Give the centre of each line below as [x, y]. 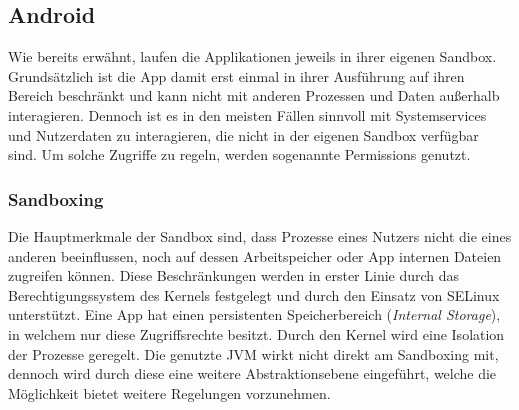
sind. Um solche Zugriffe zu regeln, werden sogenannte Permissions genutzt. [239, 154]
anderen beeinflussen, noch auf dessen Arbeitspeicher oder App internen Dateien [255, 255]
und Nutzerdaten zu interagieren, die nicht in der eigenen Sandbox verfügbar [243, 134]
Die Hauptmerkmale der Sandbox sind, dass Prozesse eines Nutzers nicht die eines [260, 235]
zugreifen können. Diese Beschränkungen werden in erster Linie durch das [234, 275]
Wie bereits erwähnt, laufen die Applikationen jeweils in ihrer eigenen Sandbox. [252, 56]
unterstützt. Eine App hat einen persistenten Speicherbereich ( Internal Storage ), [254, 314]
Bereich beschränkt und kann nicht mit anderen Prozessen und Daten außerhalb [254, 95]
